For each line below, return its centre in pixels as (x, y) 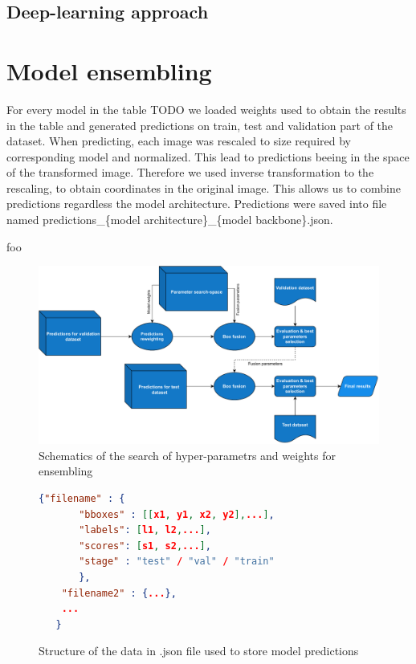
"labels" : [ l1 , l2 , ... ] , (145, 530)
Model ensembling (109, 70)
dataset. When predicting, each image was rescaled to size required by (179, 141)
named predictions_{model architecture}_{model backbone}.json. (170, 220)
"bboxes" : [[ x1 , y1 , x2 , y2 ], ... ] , (177, 514)
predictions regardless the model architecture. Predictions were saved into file (197, 204)
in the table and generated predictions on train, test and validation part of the (200, 125)
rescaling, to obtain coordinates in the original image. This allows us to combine (204, 187)
